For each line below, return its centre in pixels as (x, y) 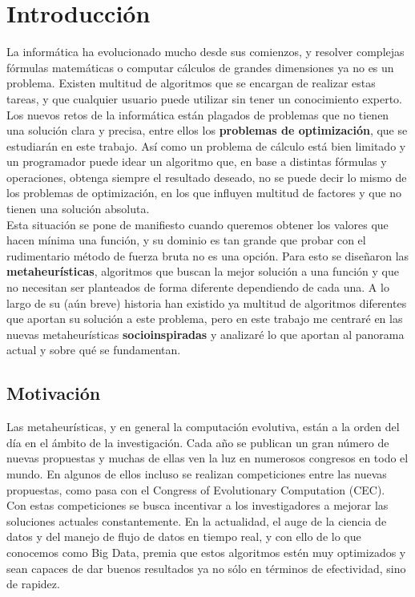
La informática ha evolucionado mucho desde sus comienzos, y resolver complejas (205, 52)
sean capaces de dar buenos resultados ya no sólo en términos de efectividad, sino (206, 568)
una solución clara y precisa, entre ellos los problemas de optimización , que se (207, 130)
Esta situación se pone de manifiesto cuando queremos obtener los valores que (197, 224)
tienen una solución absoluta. (78, 209)
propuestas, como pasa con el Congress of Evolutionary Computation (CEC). (196, 489)
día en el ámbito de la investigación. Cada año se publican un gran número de (198, 442)
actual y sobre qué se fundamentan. (94, 350)
